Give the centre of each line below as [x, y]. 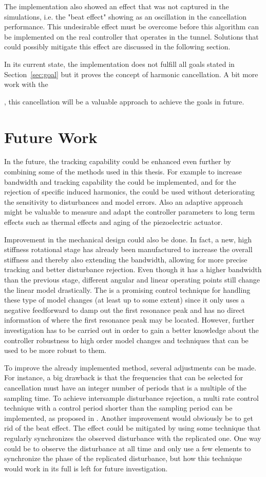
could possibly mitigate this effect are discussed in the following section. [117, 47]
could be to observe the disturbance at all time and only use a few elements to [128, 448]
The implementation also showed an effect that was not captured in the [117, 6]
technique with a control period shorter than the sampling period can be [118, 408]
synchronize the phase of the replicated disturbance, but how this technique [123, 458]
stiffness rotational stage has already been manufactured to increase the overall [128, 249]
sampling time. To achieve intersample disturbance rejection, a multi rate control [131, 397]
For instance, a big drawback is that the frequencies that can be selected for [124, 377]
